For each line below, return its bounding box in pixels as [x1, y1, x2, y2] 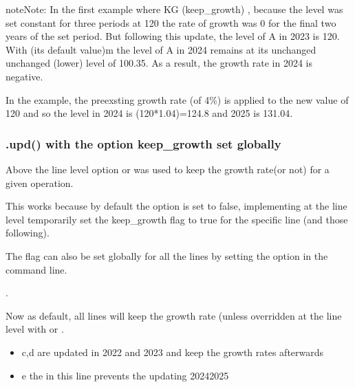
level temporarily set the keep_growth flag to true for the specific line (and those [6, 212, 348, 226]
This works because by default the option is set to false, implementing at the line [6, 199, 347, 213]
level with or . [6, 322, 64, 336]
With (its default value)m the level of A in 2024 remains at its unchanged [6, 42, 316, 56]
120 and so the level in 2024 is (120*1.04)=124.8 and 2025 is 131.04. [6, 106, 293, 120]
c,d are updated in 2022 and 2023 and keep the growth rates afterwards [21, 344, 324, 359]
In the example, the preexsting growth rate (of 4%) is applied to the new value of [6, 92, 349, 107]
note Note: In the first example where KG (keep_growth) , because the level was [6, 2, 343, 16]
